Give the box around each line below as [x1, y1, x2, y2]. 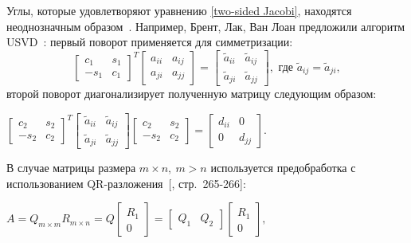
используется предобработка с [210, 159, 356, 176]
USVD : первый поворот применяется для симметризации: [6, 33, 293, 50]
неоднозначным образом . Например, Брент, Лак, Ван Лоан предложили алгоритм [6, 18, 405, 34]
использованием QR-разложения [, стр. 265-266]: [6, 174, 246, 191]
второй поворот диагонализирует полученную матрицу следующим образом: [6, 85, 377, 102]
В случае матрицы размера [6, 159, 136, 176]
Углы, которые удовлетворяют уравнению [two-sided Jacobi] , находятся [6, 2, 352, 18]
